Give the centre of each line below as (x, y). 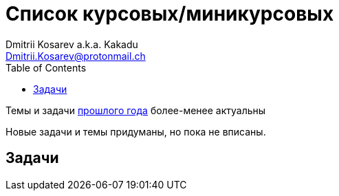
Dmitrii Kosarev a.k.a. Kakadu (72, 44)
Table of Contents (46, 67)
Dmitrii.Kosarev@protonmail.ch (76, 56)
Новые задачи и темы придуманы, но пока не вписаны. (136, 131)
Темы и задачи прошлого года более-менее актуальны (136, 110)
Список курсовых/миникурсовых (170, 14)
